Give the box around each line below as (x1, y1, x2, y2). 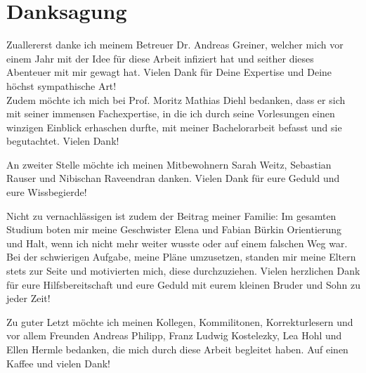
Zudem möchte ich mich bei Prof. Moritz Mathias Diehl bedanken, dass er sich (6, 92, 346, 107)
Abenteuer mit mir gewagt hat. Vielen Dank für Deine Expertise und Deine (6, 65, 332, 79)
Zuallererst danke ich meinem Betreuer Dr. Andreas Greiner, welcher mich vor (6, 37, 344, 52)
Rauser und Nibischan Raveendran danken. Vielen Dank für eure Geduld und (6, 171, 340, 185)
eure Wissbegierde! (6, 185, 87, 199)
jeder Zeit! (6, 291, 51, 306)
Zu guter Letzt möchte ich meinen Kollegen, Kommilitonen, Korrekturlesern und (6, 314, 353, 329)
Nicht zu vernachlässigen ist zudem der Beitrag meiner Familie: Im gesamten (6, 208, 336, 223)
